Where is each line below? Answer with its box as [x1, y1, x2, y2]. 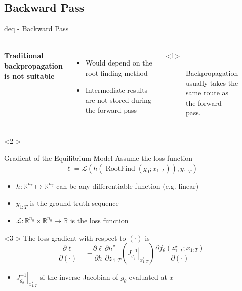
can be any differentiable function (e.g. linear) [56, 180, 199, 191]
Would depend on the [85, 57, 152, 68]
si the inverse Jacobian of [40, 272, 118, 282]
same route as [185, 87, 229, 98]
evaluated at [129, 272, 167, 282]
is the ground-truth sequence [30, 198, 119, 208]
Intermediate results [85, 84, 148, 95]
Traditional [4, 50, 44, 61]
